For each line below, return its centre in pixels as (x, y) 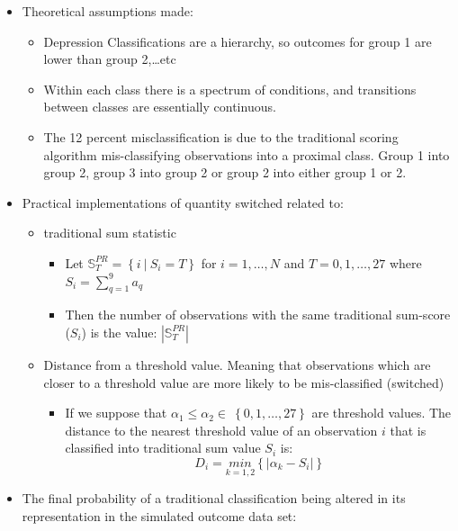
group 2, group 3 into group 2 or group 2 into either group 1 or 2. (225, 172)
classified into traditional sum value (163, 448)
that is (408, 430)
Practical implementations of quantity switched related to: (183, 202)
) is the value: (119, 332)
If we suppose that (116, 413)
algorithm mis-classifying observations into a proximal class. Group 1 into (247, 154)
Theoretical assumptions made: (108, 11)
